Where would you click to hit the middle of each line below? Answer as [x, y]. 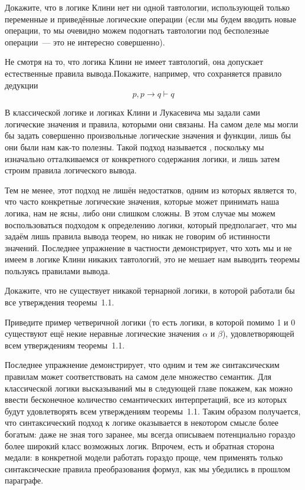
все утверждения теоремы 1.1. [60, 302]
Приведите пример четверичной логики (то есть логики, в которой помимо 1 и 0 [150, 322]
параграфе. [24, 480]
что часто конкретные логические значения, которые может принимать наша [142, 201]
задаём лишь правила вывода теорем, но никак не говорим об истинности [137, 236]
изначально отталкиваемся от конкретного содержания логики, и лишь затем [142, 158]
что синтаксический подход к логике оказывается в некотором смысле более [142, 422]
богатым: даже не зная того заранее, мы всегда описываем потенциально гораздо [150, 434]
